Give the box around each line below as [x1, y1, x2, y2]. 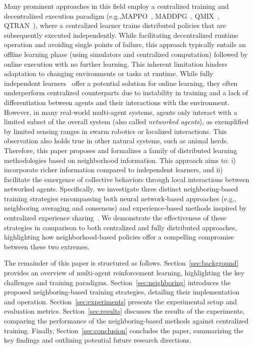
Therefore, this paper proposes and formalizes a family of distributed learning [4, 145, 237, 155]
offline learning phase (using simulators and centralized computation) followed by [4, 49, 248, 59]
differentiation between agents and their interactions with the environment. [4, 97, 229, 107]
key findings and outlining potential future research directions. [4, 335, 191, 345]
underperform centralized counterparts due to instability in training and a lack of [4, 87, 248, 98]
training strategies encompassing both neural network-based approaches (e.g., [4, 193, 236, 203]
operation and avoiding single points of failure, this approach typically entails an [4, 39, 246, 50]
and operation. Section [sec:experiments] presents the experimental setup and [4, 296, 237, 306]
